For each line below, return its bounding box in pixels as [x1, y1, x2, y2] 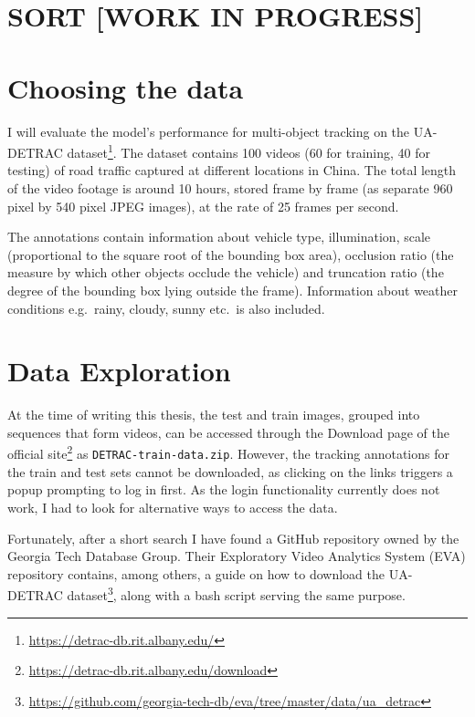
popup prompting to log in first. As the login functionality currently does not [7, 480, 440, 499]
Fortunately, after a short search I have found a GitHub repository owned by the [7, 528, 459, 547]
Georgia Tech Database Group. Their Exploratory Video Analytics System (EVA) [7, 546, 466, 566]
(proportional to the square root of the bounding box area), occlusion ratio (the [7, 244, 454, 264]
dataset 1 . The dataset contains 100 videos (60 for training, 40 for [67, 140, 431, 161]
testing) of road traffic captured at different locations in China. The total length [7, 161, 457, 180]
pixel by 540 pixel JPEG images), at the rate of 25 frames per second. [7, 196, 399, 215]
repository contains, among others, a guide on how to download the [7, 564, 385, 583]
